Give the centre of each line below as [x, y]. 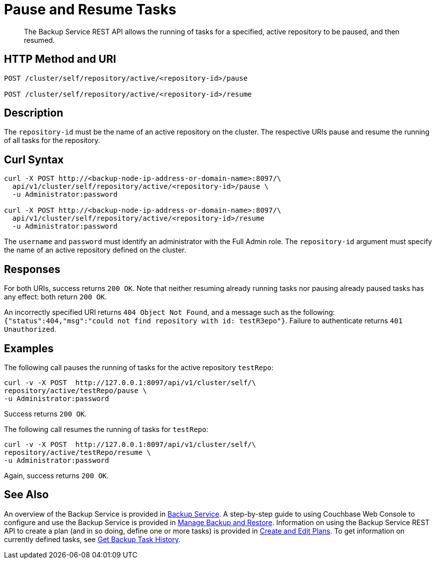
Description [34, 113]
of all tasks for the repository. [52, 141]
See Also [26, 495]
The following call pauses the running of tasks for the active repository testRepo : [139, 367]
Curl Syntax [34, 159]
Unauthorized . [30, 329]
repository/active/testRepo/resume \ [78, 452]
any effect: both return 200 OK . [56, 297]
